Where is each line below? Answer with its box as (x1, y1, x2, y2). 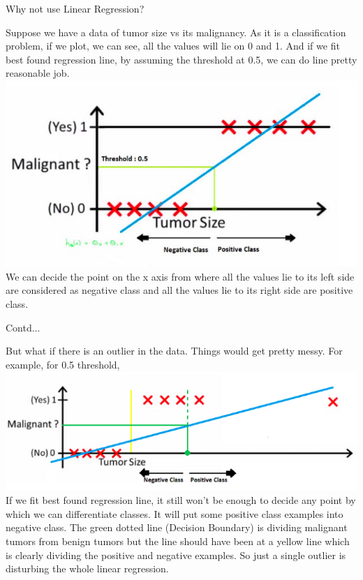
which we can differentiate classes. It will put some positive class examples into (6, 506, 343, 521)
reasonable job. (6, 66, 70, 80)
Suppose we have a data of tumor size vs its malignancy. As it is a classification (6, 24, 346, 39)
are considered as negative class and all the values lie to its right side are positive (6, 283, 353, 297)
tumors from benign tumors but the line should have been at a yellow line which (6, 534, 350, 549)
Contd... (6, 320, 40, 334)
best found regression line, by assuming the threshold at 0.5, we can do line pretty (6, 52, 357, 66)
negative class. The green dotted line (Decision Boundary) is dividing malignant (6, 520, 348, 535)
